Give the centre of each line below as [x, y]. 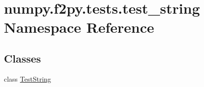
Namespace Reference [79, 27]
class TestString [28, 78]
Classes [23, 58]
